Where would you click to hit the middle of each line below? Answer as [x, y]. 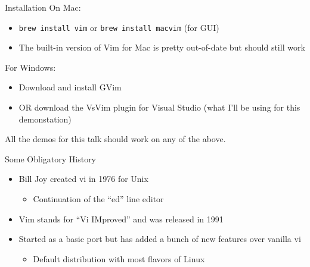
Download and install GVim [70, 87]
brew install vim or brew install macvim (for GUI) [119, 27]
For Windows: [30, 67]
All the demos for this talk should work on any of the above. [115, 139]
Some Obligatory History [51, 158]
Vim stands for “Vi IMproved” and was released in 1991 [121, 219]
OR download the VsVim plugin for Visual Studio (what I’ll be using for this [159, 107]
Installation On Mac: [43, 7]
